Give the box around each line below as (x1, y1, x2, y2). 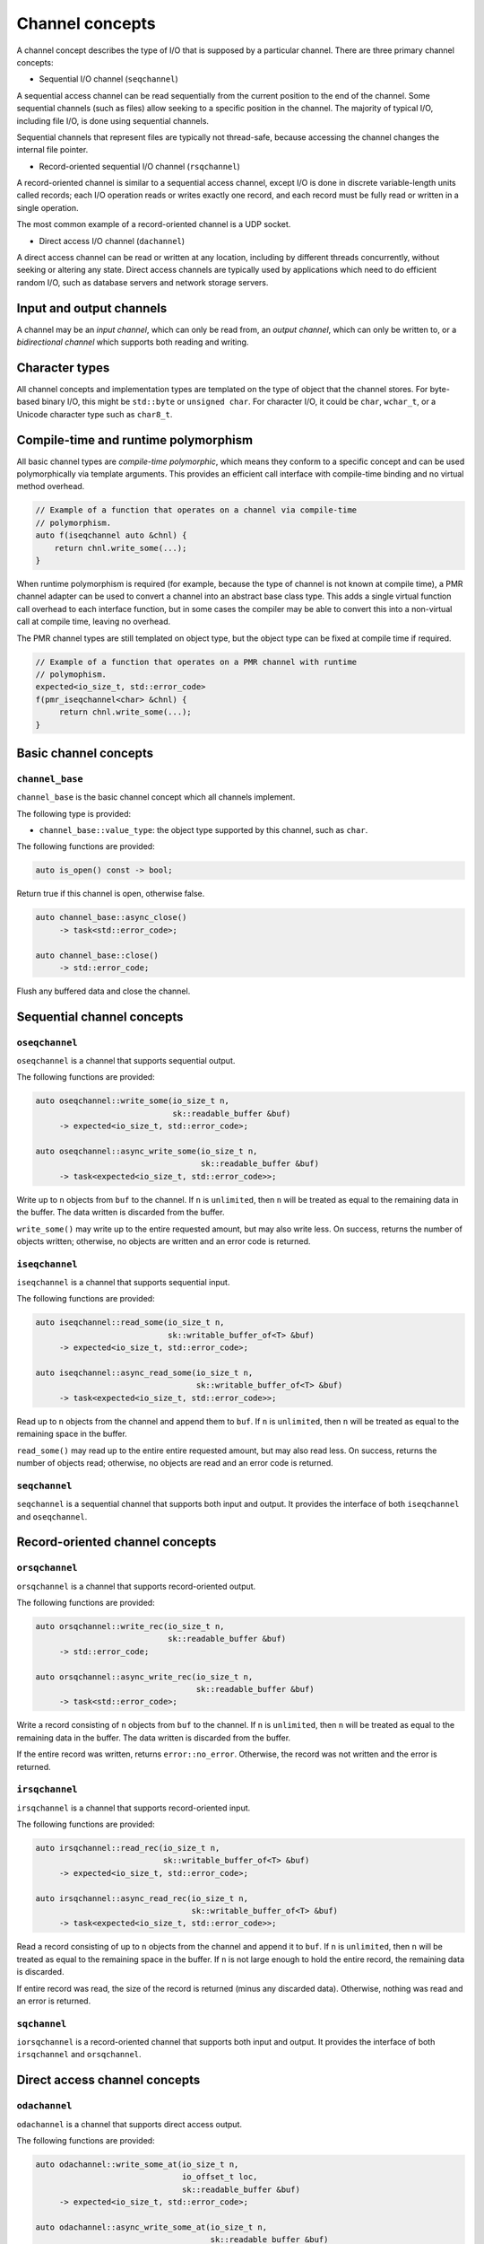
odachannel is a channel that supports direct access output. (16, 2118, 242, 2129)
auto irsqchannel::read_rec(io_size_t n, (35, 1843, 220, 1854)
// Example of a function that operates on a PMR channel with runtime (35, 656, 358, 667)
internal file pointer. (16, 145, 89, 155)
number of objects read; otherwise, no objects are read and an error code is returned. (16, 1457, 333, 1468)
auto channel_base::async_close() (35, 912, 187, 923)
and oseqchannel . (16, 1511, 88, 1521)
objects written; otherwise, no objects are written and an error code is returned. (16, 1235, 311, 1247)
